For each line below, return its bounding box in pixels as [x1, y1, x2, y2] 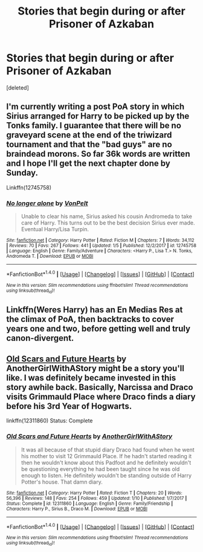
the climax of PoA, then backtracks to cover [6, 314, 174, 324]
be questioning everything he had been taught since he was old [21, 465, 180, 473]
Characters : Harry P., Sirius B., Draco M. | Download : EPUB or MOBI [6, 505, 148, 512]
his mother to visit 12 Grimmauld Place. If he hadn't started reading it [21, 452, 192, 459]
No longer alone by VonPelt [6, 199, 89, 207]
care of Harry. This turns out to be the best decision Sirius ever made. [21, 219, 195, 226]
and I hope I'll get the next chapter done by [6, 159, 170, 169]
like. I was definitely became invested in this [6, 372, 176, 383]
